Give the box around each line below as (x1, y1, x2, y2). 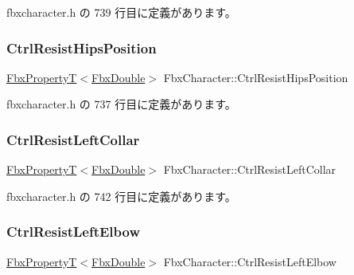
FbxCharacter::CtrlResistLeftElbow (163, 253, 336, 269)
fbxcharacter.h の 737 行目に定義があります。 (6, 96, 236, 112)
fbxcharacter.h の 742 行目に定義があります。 (6, 187, 236, 204)
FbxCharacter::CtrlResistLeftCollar (163, 161, 336, 178)
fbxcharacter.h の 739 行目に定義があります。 (6, 4, 236, 20)
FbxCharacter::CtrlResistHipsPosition (163, 69, 348, 85)
